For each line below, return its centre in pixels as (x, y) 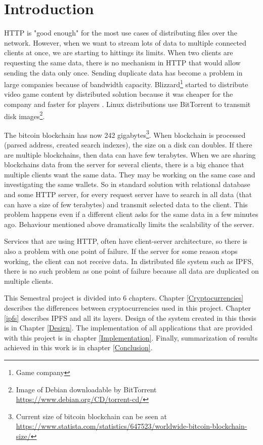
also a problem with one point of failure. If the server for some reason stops (121, 251)
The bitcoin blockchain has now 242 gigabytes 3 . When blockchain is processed (125, 134)
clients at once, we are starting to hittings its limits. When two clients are (119, 52)
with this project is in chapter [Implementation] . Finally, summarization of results (131, 337)
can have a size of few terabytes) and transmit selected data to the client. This (126, 204)
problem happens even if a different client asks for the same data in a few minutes (131, 214)
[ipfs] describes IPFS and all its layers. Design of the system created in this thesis (130, 318)
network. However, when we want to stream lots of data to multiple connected (125, 42)
